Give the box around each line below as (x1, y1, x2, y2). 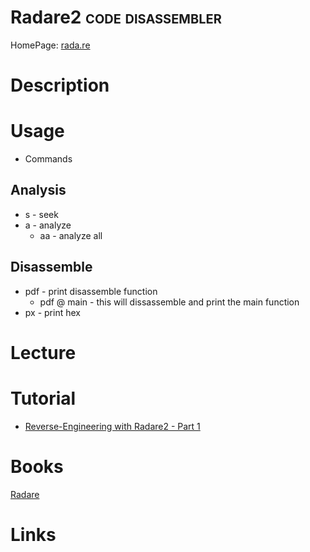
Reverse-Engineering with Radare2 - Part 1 (24, 420, 201, 432)
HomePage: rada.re (10, 39, 91, 51)
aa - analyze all (39, 229, 103, 241)
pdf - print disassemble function (24, 285, 158, 297)
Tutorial (10, 387, 77, 410)
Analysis (10, 182, 67, 199)
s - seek (24, 208, 59, 220)
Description (10, 74, 110, 97)
